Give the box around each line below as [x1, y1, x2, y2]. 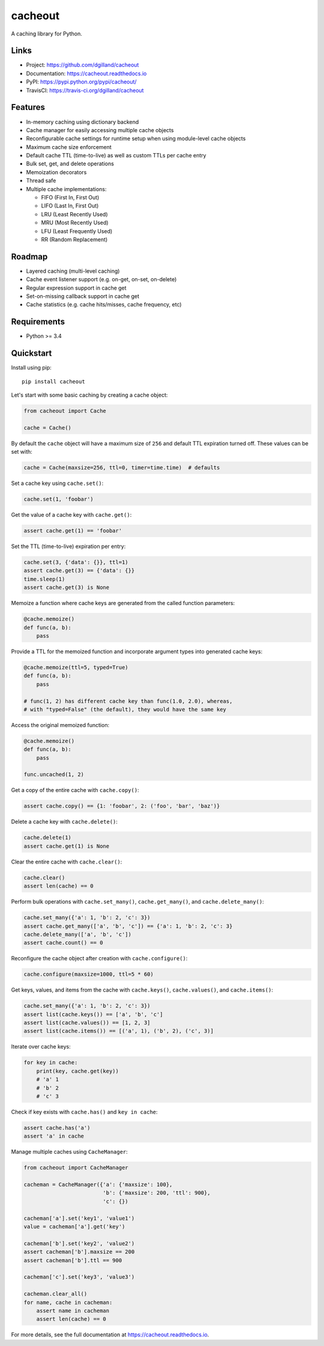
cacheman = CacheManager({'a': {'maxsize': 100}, [23, 1181, 173, 1188]
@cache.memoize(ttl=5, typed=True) [23, 664, 128, 671]
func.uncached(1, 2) [23, 771, 84, 778]
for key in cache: [23, 1059, 78, 1066]
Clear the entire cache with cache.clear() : [11, 858, 122, 865]
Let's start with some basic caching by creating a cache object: [11, 391, 168, 399]
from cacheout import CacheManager [23, 1165, 128, 1171]
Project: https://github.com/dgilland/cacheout [26, 61, 139, 69]
